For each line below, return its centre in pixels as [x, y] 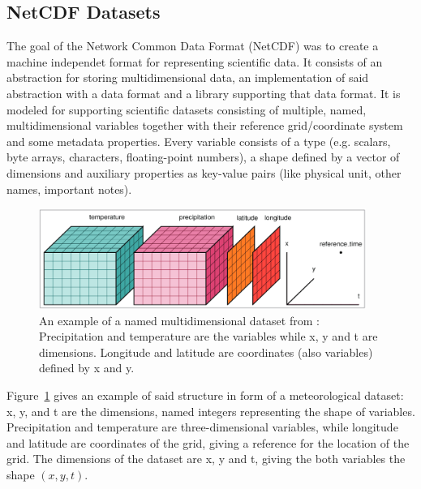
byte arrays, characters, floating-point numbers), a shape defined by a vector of [203, 157]
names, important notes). [69, 189]
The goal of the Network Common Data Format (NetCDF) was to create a [193, 46]
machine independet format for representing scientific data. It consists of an [195, 61]
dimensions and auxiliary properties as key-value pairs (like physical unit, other [204, 172]
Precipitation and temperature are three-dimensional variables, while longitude [202, 427]
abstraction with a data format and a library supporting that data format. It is [204, 93]
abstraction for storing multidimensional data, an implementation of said [188, 77]
